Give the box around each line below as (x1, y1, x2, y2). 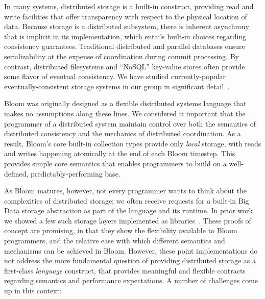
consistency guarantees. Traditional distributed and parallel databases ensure (4, 41, 245, 52)
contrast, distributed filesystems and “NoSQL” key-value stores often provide (4, 61, 245, 71)
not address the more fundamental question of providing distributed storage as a (4, 255, 256, 266)
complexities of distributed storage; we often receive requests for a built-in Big (4, 195, 249, 206)
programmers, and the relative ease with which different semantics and (4, 235, 225, 246)
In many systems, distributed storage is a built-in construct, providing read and (4, 1, 254, 11)
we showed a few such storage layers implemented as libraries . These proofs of (4, 215, 251, 226)
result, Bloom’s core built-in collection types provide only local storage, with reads (4, 138, 261, 148)
